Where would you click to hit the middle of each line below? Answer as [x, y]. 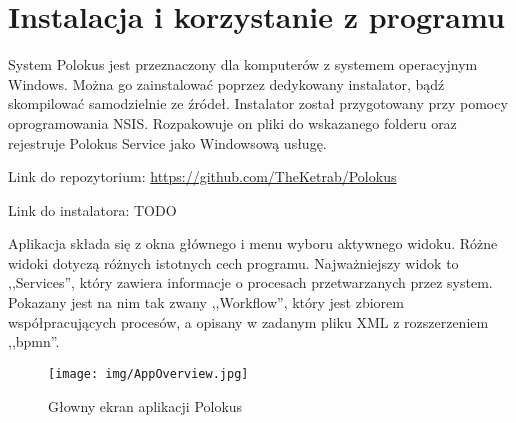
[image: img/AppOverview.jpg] [148, 373]
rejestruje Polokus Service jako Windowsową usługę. [167, 142]
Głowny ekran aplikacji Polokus [145, 405]
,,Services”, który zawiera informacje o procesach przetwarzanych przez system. [250, 282]
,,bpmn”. [34, 341]
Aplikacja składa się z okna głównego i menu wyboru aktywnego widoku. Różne [253, 243]
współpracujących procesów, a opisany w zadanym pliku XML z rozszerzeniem [248, 321]
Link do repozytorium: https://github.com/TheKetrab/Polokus [202, 176]
